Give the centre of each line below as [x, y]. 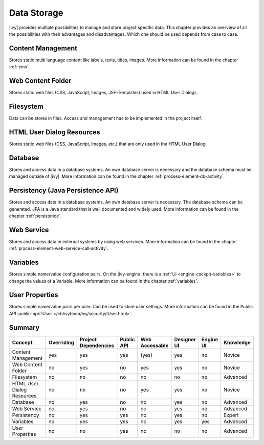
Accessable [154, 346]
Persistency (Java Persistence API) [64, 190]
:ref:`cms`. [20, 67]
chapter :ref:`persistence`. [35, 216]
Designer [185, 339]
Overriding [61, 342]
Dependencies [97, 346]
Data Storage [36, 13]
